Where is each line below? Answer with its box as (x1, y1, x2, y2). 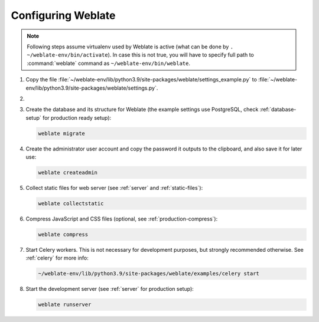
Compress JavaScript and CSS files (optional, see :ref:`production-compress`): (25, 215, 218, 222)
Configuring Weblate (11, 9, 116, 22)
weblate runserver (38, 301, 92, 308)
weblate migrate (38, 130, 86, 137)
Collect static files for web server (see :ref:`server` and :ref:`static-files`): (25, 185, 203, 191)
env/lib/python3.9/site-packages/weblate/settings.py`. (25, 84, 158, 91)
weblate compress (38, 231, 89, 238)
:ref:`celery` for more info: (25, 254, 89, 262)
